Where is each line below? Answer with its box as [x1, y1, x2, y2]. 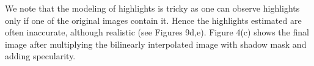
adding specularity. [5, 50, 76, 62]
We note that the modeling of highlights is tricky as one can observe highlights [5, 2, 300, 14]
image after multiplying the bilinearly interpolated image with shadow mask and [5, 37, 307, 50]
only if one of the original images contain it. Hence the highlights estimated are [5, 13, 302, 26]
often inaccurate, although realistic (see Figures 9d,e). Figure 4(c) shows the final [5, 26, 309, 38]
